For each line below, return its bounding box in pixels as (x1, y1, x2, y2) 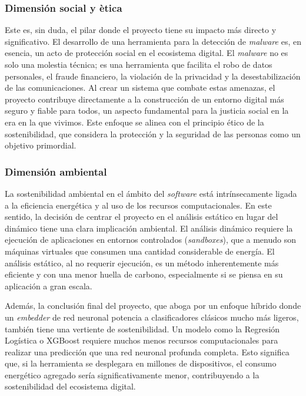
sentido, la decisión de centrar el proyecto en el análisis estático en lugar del (5, 210, 278, 223)
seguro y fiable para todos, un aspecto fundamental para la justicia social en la (5, 104, 289, 117)
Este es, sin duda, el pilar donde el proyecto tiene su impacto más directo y (5, 24, 277, 36)
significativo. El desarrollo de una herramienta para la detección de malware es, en (5, 35, 301, 47)
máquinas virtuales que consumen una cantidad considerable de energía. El (5, 245, 275, 257)
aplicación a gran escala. (5, 279, 92, 292)
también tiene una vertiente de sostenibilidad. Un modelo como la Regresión (5, 322, 280, 335)
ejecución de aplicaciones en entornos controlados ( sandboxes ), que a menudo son (5, 233, 296, 246)
